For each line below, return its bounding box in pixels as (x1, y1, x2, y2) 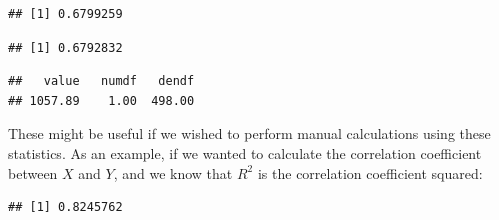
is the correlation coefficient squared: (257, 162, 483, 183)
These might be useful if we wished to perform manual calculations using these (8, 123, 491, 144)
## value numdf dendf (8, 74, 195, 89)
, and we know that (113, 162, 233, 183)
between (8, 162, 58, 183)
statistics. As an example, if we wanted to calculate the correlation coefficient (8, 142, 482, 163)
